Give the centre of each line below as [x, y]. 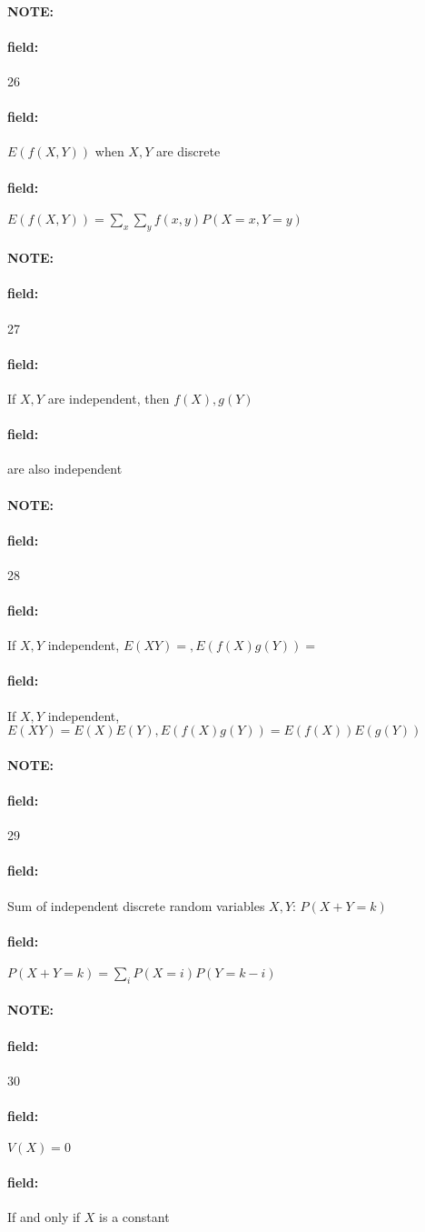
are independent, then [109, 398]
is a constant [134, 1217]
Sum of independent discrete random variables [136, 905]
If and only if [44, 1217]
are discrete [188, 151]
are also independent [65, 469]
